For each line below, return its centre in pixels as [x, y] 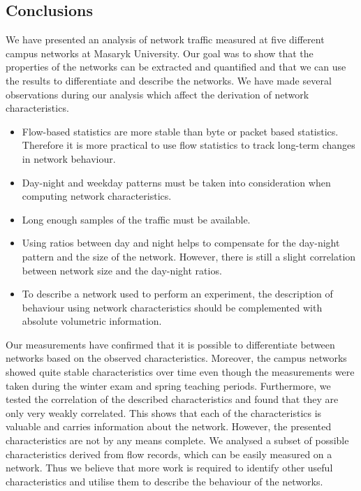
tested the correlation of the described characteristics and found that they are [172, 399]
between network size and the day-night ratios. [122, 270]
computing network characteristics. [97, 196]
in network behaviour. [69, 158]
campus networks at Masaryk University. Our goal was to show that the [160, 53]
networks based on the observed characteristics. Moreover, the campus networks [176, 358]
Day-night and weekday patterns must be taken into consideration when [176, 182]
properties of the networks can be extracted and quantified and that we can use [176, 67]
